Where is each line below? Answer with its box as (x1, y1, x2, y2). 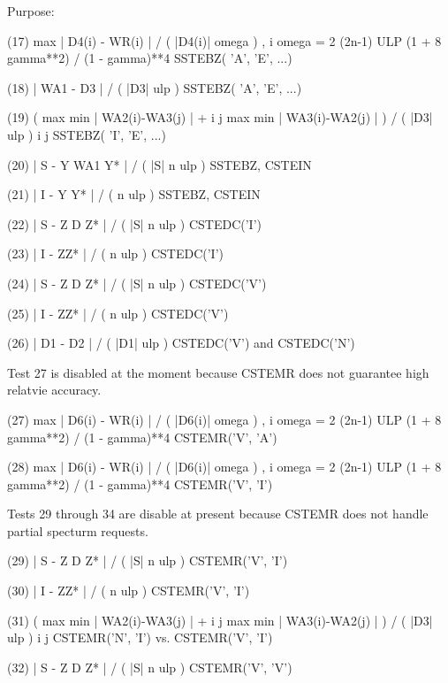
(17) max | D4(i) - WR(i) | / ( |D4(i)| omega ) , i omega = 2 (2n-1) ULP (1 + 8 (7, 31, 442, 50)
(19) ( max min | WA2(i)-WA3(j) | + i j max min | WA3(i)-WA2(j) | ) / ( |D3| (7, 108, 433, 127)
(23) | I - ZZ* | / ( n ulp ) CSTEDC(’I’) (7, 244, 224, 263)
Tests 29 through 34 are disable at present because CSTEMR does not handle (7, 504, 429, 523)
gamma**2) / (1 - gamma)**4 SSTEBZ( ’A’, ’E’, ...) (7, 49, 292, 67)
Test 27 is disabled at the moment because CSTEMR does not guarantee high (7, 363, 429, 381)
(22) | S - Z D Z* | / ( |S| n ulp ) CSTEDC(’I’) (7, 214, 262, 233)
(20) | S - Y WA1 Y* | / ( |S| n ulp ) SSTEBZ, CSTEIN (7, 155, 312, 173)
